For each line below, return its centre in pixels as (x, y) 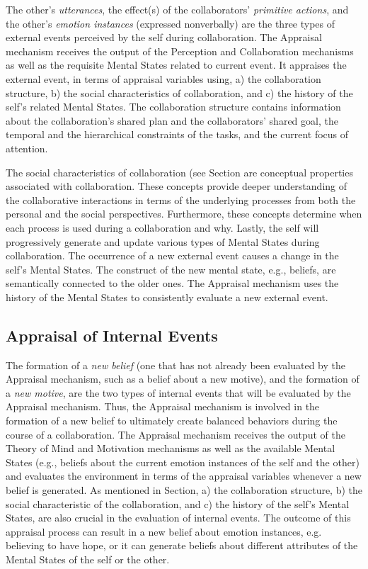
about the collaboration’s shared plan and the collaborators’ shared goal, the (172, 120)
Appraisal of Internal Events (112, 335)
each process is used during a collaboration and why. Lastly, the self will (162, 227)
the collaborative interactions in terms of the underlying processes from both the (181, 199)
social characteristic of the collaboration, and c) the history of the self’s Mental (178, 503)
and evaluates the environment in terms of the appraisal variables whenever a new (184, 476)
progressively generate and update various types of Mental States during (163, 241)
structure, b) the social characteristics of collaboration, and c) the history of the (179, 92)
